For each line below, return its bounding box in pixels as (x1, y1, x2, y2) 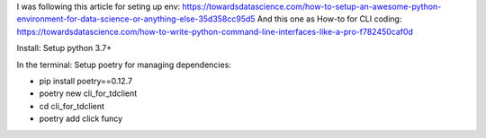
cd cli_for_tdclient (39, 100, 105, 111)
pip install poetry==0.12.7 (39, 75, 133, 86)
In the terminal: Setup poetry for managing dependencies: (16, 59, 231, 70)
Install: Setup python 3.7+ (16, 43, 112, 54)
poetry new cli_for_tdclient (39, 88, 138, 99)
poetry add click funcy (39, 113, 123, 125)
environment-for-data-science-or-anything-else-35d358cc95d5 (16, 13, 256, 24)
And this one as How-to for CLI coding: (256, 13, 402, 24)
